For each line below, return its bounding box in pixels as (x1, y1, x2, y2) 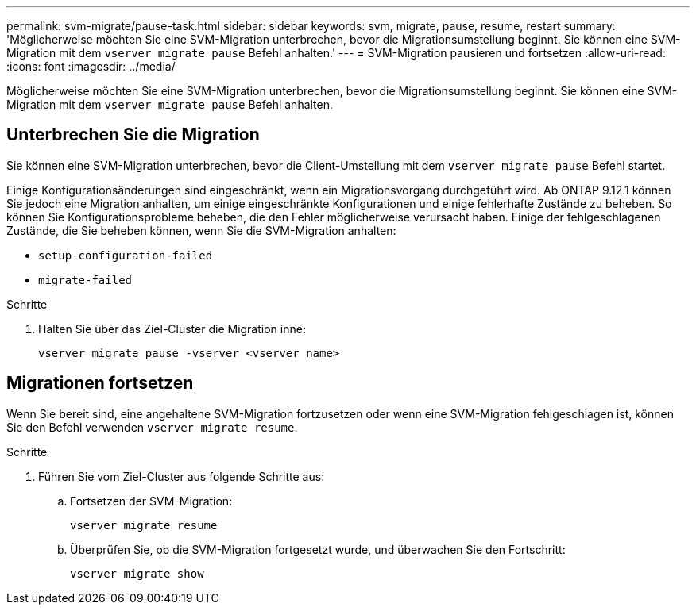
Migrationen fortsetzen (6, 373, 194, 394)
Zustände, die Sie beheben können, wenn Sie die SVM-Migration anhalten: (6, 223, 396, 237)
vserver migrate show (70, 567, 204, 580)
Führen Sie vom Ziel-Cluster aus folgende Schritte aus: (38, 469, 325, 483)
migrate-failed (38, 273, 133, 286)
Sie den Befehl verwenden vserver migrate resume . (6, 420, 298, 434)
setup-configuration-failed (38, 248, 213, 262)
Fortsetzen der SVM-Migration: (70, 494, 233, 508)
